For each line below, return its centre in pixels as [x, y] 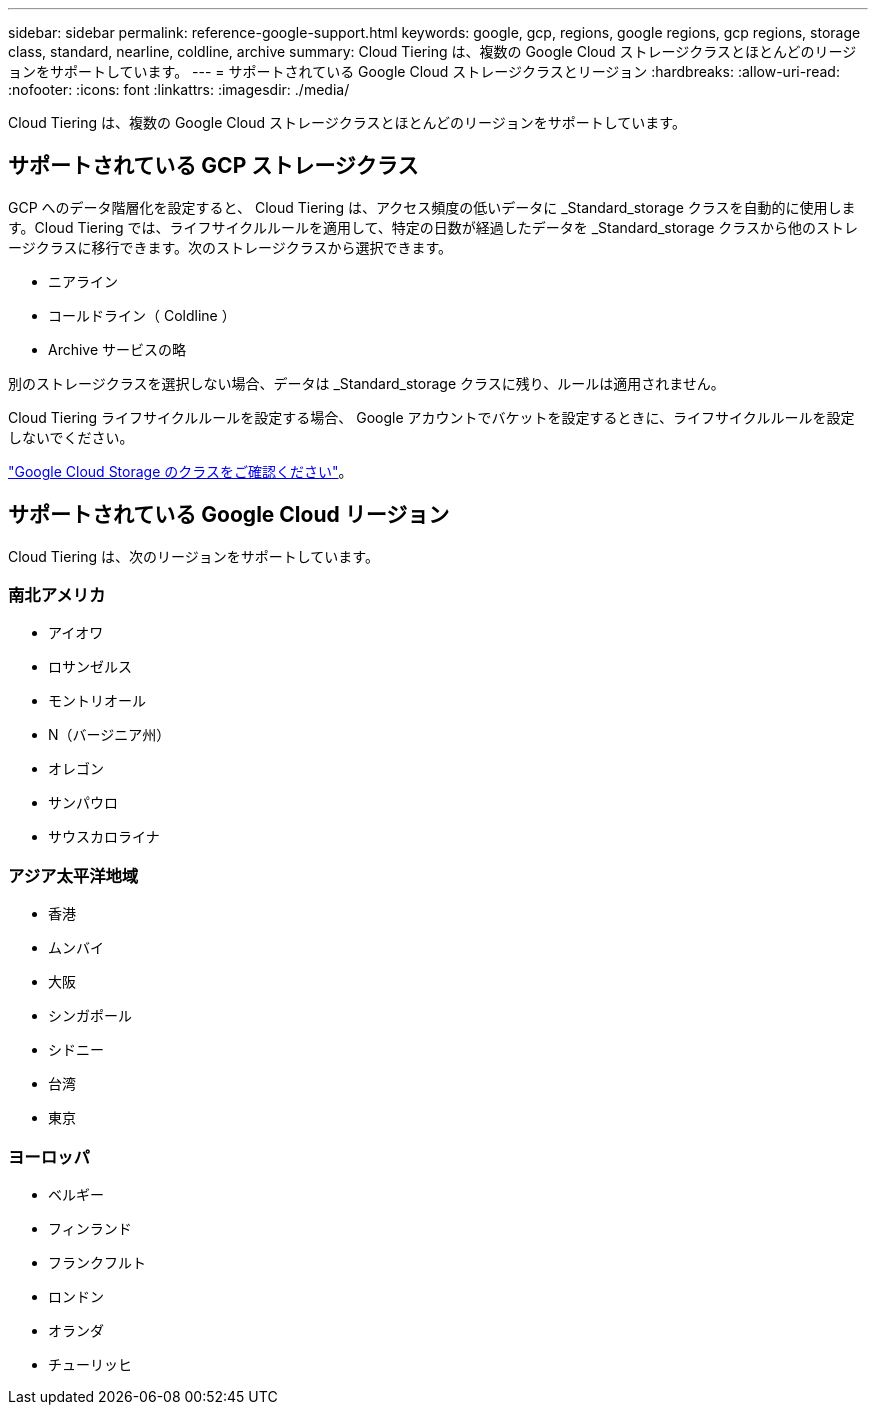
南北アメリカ [57, 595]
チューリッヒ [90, 1364]
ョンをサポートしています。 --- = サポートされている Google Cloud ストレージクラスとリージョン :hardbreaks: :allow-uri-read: [424, 71]
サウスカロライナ [104, 837]
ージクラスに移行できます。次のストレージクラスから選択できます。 [230, 247]
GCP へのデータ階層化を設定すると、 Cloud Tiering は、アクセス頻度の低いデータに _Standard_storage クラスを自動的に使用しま [432, 207]
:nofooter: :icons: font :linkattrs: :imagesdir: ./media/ [179, 89]
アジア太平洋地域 [73, 875]
